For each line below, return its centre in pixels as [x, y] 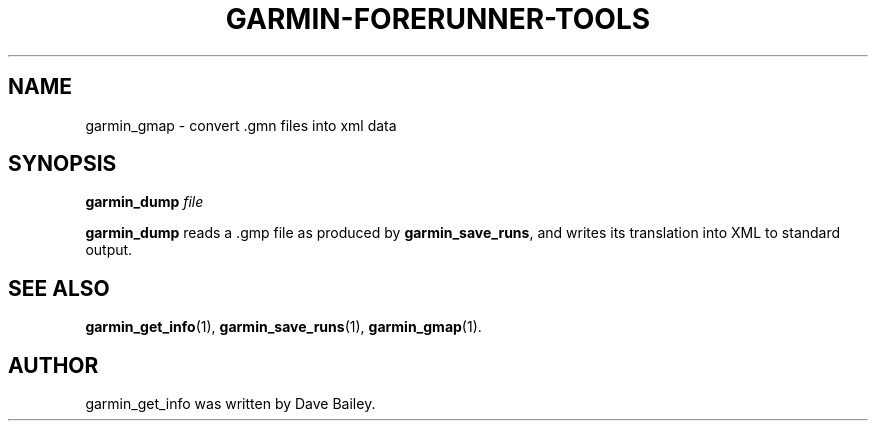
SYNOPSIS [62, 164]
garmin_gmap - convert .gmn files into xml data [241, 125]
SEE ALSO [59, 288]
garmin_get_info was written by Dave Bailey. [230, 404]
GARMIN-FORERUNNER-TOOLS [438, 19]
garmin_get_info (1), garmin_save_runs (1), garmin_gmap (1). [283, 327]
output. [109, 250]
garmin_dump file [144, 202]
